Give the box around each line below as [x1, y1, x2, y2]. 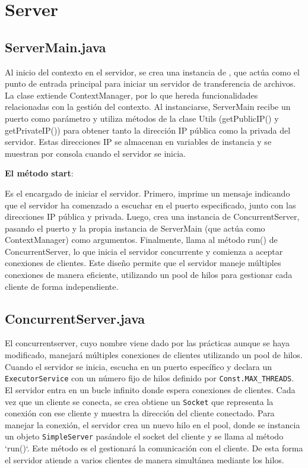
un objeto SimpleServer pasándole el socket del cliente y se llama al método [5, 430, 284, 442]
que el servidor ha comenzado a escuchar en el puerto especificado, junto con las [5, 198, 296, 211]
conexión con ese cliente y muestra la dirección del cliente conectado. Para [5, 407, 275, 419]
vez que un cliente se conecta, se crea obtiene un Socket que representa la [5, 395, 274, 407]
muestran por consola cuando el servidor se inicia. [5, 147, 186, 159]
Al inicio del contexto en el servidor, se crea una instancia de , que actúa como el [5, 65, 300, 78]
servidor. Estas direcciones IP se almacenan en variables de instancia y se [5, 135, 272, 148]
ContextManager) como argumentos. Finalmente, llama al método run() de [5, 233, 278, 246]
